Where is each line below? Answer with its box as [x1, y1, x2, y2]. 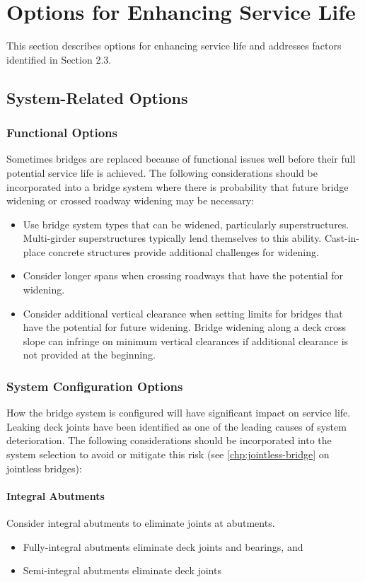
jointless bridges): [6, 460, 82, 475]
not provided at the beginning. [23, 347, 156, 362]
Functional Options [6, 124, 117, 141]
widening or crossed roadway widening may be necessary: [6, 193, 255, 208]
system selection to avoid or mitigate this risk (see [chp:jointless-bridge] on [6, 447, 330, 462]
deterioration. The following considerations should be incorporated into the [6, 433, 332, 448]
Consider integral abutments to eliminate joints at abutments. [6, 516, 275, 530]
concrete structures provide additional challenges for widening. [48, 244, 319, 259]
